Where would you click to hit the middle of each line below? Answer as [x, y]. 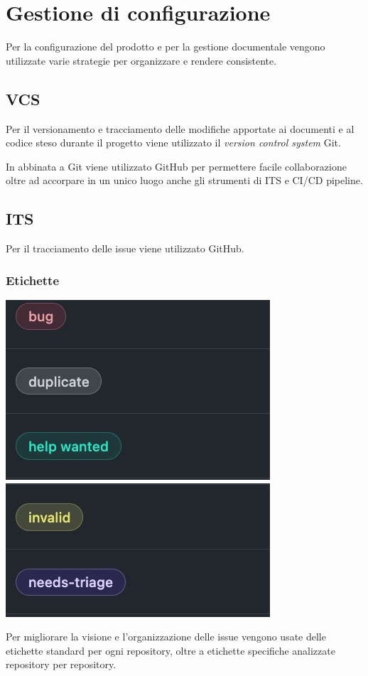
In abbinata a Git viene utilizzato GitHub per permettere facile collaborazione [176, 166]
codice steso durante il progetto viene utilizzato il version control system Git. [173, 143]
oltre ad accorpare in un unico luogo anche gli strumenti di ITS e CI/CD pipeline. [184, 180]
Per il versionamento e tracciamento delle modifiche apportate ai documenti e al [180, 128]
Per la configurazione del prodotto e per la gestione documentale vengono [166, 47]
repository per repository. [61, 664]
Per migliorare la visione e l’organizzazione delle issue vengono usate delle [166, 637]
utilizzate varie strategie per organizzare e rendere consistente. [141, 60]
